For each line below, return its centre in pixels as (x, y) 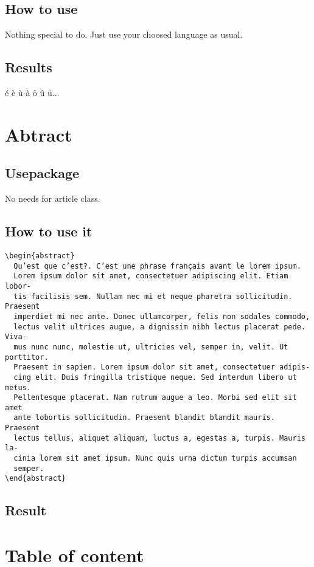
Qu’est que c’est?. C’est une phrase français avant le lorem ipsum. (157, 266)
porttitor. (27, 357)
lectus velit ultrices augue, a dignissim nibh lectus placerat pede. (159, 327)
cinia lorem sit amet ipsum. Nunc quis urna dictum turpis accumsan (155, 459)
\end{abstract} (36, 479)
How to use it (49, 231)
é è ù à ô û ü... (32, 92)
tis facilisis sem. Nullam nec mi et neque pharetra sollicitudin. (153, 296)
